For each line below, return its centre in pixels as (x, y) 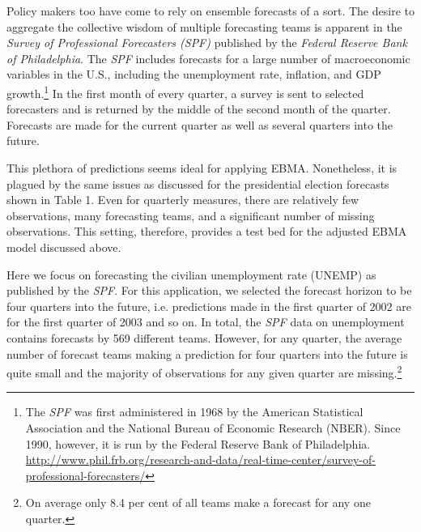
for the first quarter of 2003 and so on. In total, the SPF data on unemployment (206, 322)
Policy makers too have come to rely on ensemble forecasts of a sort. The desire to (210, 11)
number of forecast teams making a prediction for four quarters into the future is (207, 353)
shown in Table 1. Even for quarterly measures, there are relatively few (183, 200)
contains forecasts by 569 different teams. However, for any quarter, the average (204, 337)
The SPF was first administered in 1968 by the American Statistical (194, 412)
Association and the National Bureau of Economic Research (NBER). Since (213, 427)
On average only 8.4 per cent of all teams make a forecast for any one (198, 502)
